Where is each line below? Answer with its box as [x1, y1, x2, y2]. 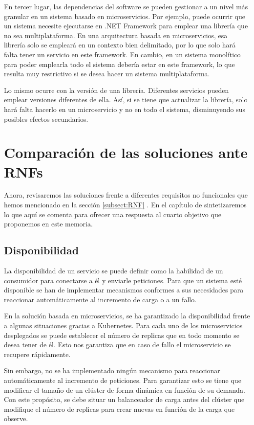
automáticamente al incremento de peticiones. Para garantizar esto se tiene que [4, 375, 241, 385]
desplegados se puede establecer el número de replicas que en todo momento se [4, 330, 239, 340]
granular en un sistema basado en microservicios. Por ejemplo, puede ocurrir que [4, 11, 246, 21]
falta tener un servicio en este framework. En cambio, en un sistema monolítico [4, 49, 241, 59]
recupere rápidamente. [4, 349, 71, 359]
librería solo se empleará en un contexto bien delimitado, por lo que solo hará [4, 40, 236, 50]
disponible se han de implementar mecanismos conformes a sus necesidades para [4, 285, 244, 295]
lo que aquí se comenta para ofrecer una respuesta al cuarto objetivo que [4, 209, 221, 219]
